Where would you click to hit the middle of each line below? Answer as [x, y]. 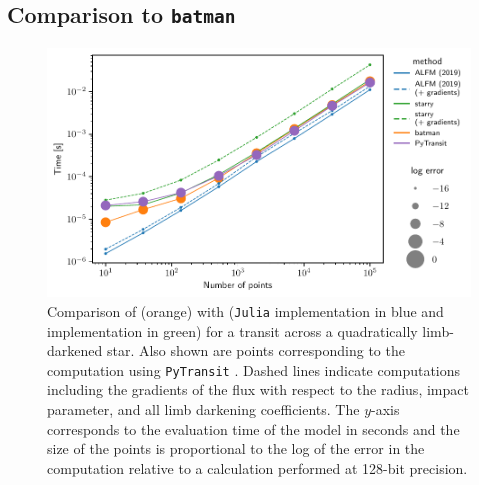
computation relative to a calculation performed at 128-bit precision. [257, 467]
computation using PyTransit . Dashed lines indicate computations [254, 369]
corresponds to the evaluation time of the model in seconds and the [253, 428]
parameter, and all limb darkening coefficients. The [203, 409]
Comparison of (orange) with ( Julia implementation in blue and [245, 310]
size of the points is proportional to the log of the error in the [236, 448]
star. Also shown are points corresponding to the [255, 350]
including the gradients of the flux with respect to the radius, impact [258, 389]
